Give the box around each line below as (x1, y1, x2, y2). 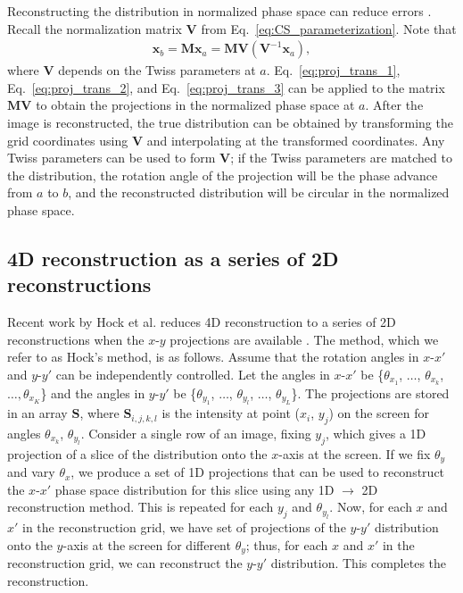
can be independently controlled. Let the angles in (55, 364, 330, 383)
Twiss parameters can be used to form (7, 148, 216, 167)
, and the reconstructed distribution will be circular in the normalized (68, 183, 450, 202)
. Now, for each (329, 497, 412, 516)
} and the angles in (40, 383, 145, 402)
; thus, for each (245, 535, 328, 554)
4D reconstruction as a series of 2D (7, 244, 339, 271)
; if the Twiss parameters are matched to (230, 148, 452, 167)
